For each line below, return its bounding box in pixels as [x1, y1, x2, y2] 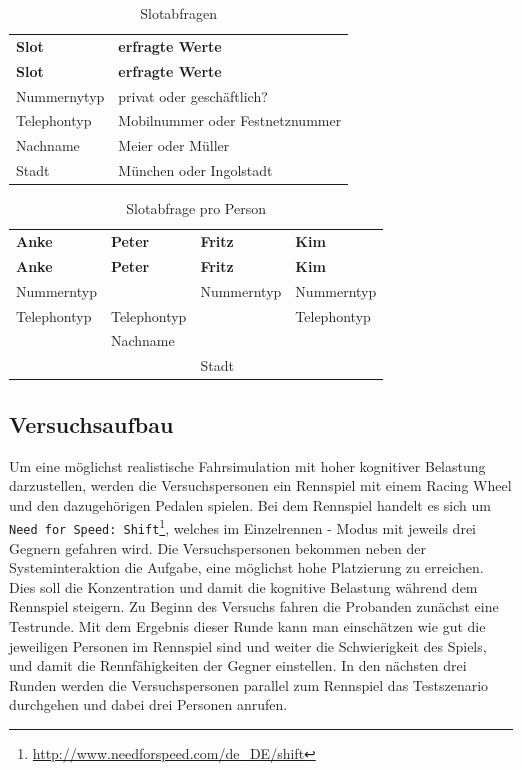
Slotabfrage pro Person [126, 198, 266, 219]
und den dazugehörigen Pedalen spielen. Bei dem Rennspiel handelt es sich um [9, 494, 491, 515]
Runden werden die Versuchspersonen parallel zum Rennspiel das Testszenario [9, 674, 489, 695]
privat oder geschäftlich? [118, 85, 268, 106]
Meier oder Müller [118, 135, 230, 156]
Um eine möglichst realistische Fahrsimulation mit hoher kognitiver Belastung [9, 455, 486, 476]
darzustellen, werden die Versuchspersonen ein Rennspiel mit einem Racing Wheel [9, 475, 512, 496]
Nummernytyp [16, 85, 105, 106]
